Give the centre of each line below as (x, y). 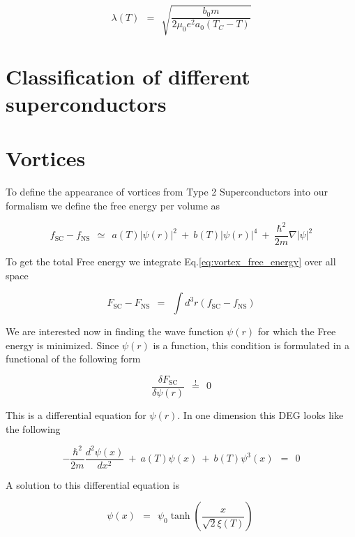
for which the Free (297, 331)
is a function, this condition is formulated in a (251, 345)
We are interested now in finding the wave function (115, 331)
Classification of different (128, 76)
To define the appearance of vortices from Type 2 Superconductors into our (167, 192)
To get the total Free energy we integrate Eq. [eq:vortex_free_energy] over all (171, 261)
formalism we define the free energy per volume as (113, 205)
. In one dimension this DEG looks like (260, 415)
